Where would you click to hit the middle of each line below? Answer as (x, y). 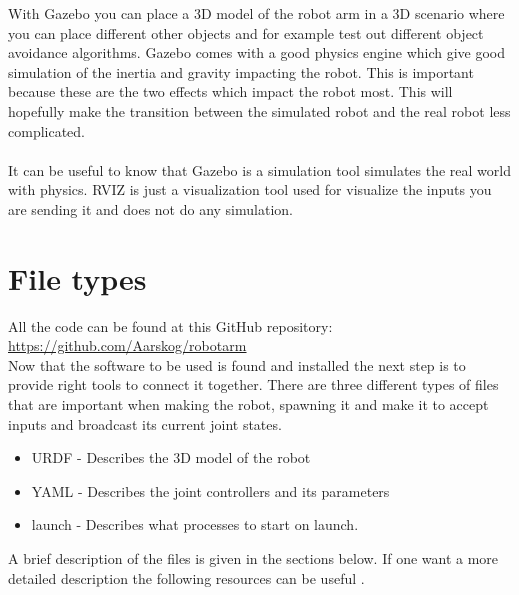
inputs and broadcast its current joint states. (145, 423)
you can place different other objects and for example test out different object (246, 32)
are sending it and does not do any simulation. (150, 208)
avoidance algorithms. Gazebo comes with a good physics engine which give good (257, 52)
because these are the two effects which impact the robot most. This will (230, 91)
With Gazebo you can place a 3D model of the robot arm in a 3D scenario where (256, 13)
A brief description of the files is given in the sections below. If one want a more (253, 558)
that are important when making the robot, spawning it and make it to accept (248, 404)
